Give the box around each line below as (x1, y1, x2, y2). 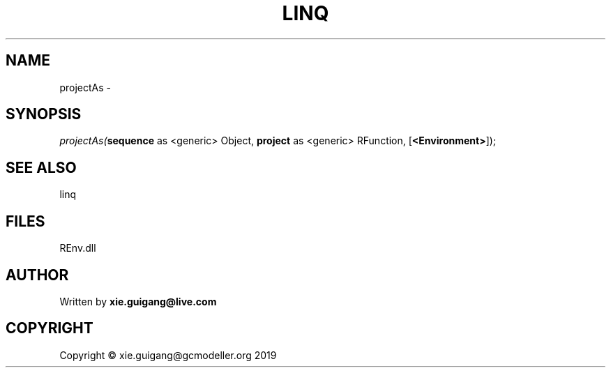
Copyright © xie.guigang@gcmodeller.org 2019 (59, 349, 277, 361)
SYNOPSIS (6, 105, 82, 123)
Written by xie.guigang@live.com (59, 295, 217, 307)
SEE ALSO (6, 158, 77, 176)
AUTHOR (6, 266, 69, 284)
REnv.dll (59, 242, 96, 254)
